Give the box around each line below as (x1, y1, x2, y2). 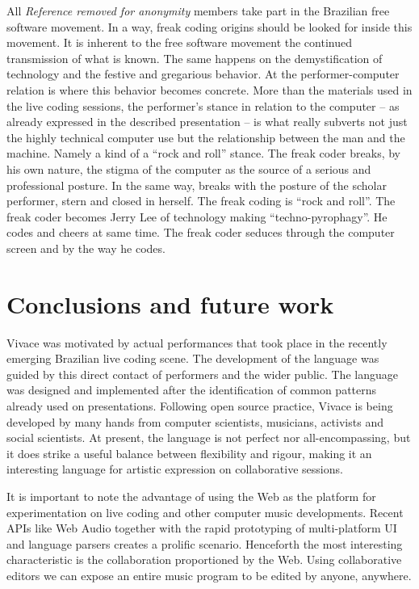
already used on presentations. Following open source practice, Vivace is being (6, 398, 393, 414)
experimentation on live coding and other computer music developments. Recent (6, 503, 404, 520)
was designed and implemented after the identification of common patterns (6, 381, 377, 398)
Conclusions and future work (6, 287, 334, 320)
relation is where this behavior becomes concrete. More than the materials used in (6, 81, 413, 98)
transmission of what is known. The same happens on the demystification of (6, 49, 383, 66)
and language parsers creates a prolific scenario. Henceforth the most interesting (6, 535, 403, 552)
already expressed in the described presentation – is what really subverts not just (6, 113, 408, 130)
